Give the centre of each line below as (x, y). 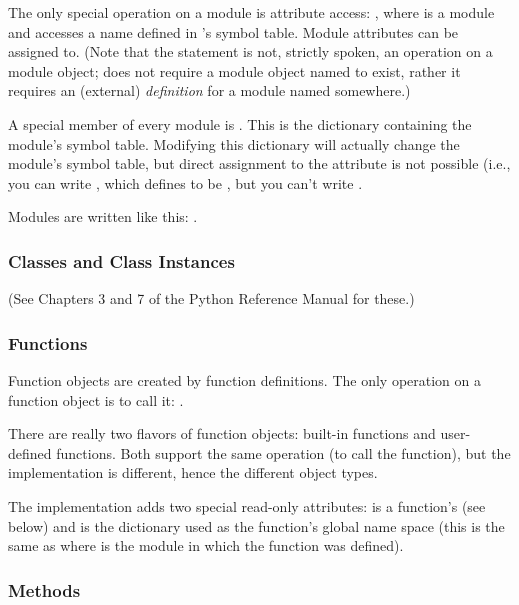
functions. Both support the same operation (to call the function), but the (283, 452)
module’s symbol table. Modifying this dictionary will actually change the (234, 143)
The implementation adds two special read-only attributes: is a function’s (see (247, 505)
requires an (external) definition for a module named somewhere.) (209, 90)
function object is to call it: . (96, 399)
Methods (44, 589)
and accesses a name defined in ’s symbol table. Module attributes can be (233, 31)
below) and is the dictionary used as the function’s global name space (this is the (256, 525)
